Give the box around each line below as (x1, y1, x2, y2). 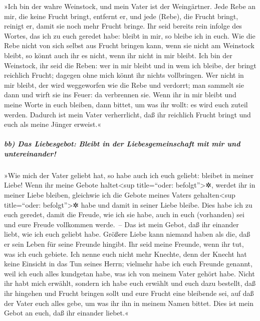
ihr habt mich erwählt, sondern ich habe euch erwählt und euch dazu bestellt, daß (4, 278, 255, 288)
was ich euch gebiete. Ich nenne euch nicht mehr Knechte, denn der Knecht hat (4, 248, 247, 259)
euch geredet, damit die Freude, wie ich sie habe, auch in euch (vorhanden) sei (4, 209, 244, 220)
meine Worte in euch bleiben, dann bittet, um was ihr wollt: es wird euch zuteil (4, 99, 248, 109)
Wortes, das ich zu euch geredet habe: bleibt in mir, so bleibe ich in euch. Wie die (4, 30, 255, 41)
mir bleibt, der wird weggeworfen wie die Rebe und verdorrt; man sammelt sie (4, 79, 244, 90)
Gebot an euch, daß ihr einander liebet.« (4, 307, 129, 318)
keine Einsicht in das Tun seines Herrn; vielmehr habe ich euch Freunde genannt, (4, 258, 252, 269)
